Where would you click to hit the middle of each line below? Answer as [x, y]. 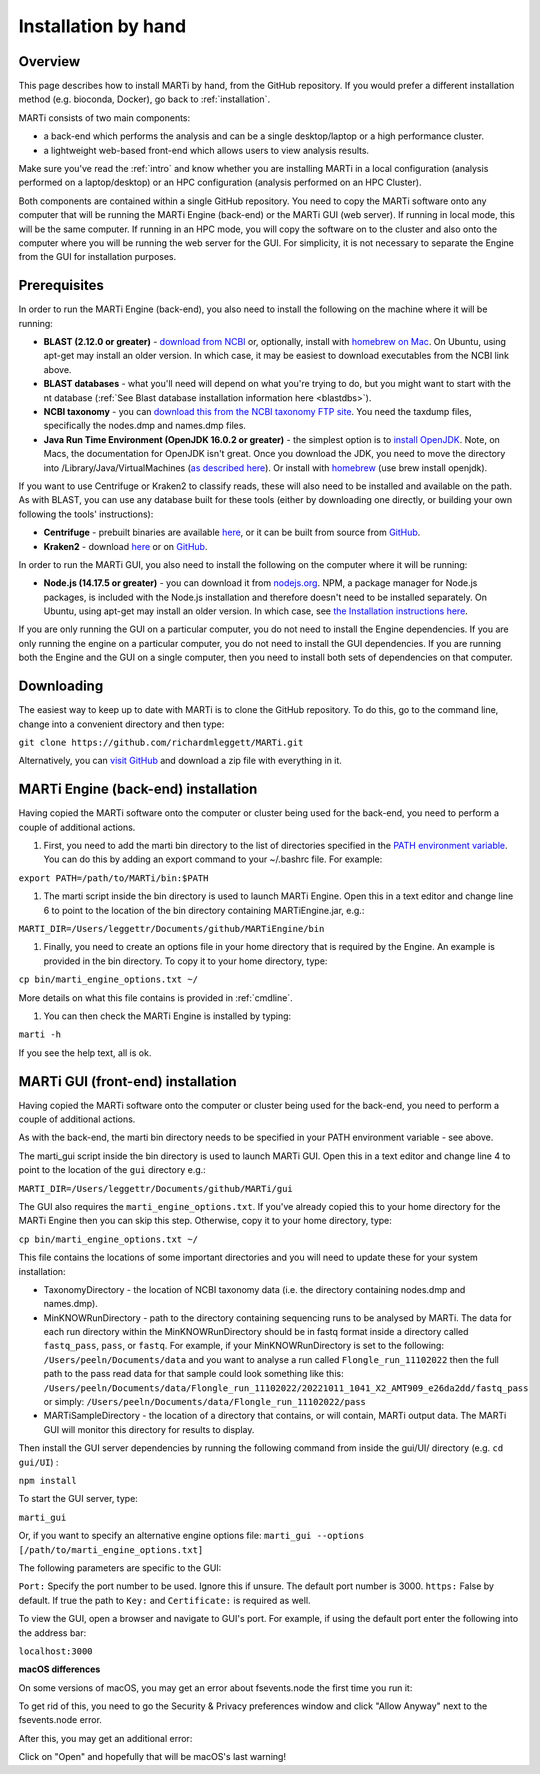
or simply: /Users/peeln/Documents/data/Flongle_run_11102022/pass [205, 1402]
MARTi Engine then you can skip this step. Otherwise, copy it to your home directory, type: [205, 1221]
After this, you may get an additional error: [105, 1738]
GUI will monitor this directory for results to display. [149, 1429]
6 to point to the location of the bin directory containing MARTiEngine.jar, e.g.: [204, 910]
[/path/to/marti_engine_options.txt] [111, 1549]
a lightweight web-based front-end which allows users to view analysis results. [206, 150]
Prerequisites [61, 285]
